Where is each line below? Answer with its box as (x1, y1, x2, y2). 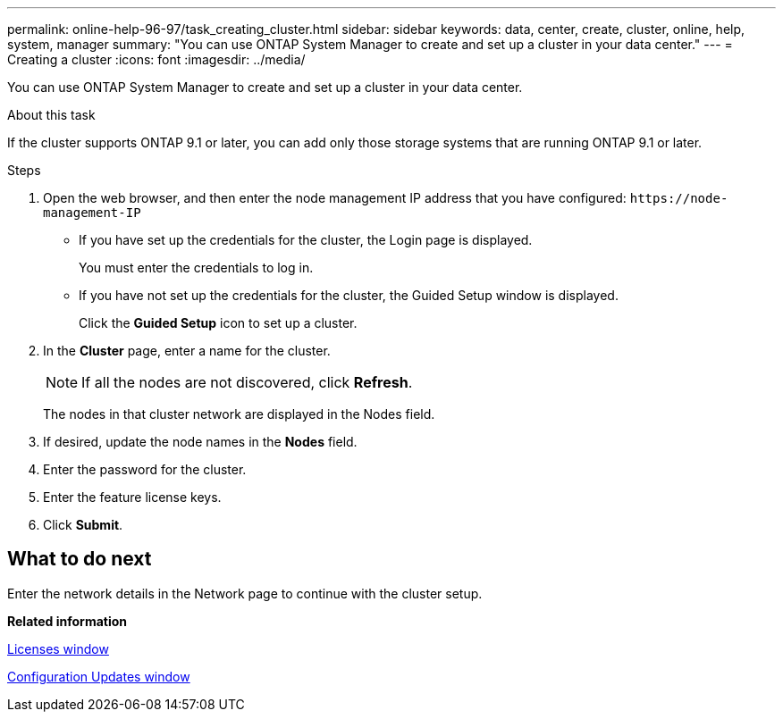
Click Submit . (43, 517, 123, 532)
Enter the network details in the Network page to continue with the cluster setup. (7, 585, 483, 601)
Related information (7, 613, 128, 629)
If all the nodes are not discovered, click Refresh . (81, 373, 413, 391)
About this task (7, 107, 96, 122)
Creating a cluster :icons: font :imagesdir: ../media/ (7, 52, 306, 67)
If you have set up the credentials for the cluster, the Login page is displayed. (79, 232, 533, 247)
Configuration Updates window (7, 668, 190, 684)
